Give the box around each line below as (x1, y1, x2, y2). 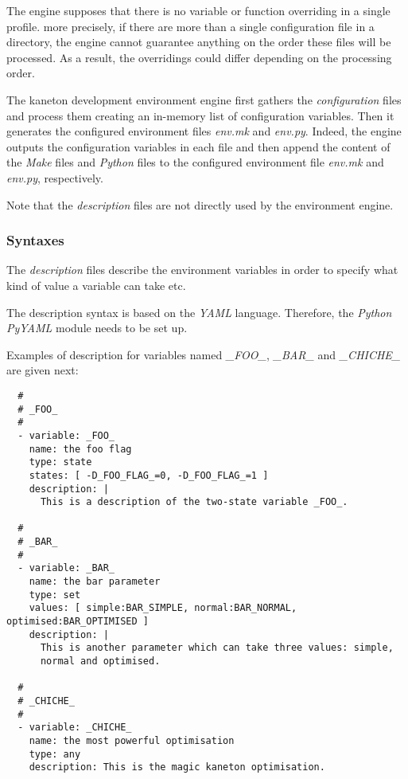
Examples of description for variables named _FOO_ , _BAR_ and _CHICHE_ (6, 346, 401, 362)
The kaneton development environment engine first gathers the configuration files (6, 91, 402, 108)
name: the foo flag (29, 443, 132, 455)
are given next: (6, 362, 79, 378)
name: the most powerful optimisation (29, 734, 235, 746)
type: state (29, 456, 92, 468)
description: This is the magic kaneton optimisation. (29, 761, 325, 773)
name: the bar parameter (29, 576, 161, 588)
